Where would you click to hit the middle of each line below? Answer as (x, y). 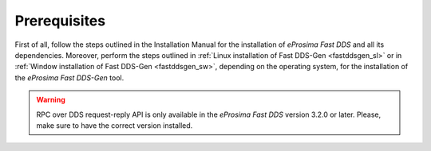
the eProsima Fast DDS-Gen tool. (69, 77)
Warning (51, 100)
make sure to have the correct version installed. (115, 125)
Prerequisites (60, 21)
